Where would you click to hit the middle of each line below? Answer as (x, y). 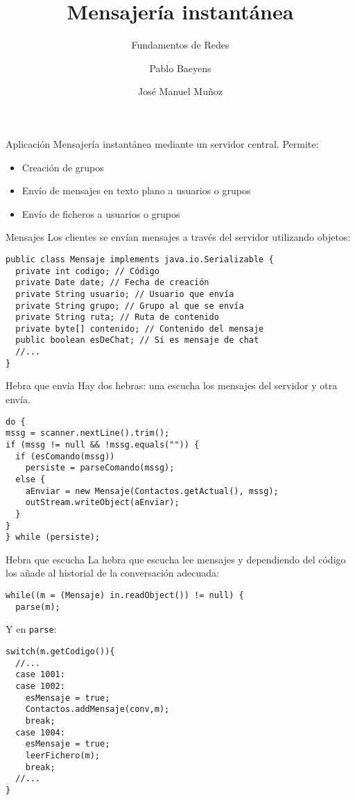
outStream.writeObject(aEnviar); (102, 503)
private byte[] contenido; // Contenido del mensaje (140, 329)
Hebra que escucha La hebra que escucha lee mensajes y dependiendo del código (176, 559)
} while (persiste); (53, 537)
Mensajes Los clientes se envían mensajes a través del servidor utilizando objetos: (178, 237)
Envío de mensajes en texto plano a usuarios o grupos (136, 190)
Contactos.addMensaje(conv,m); (97, 709)
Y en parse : (31, 629)
